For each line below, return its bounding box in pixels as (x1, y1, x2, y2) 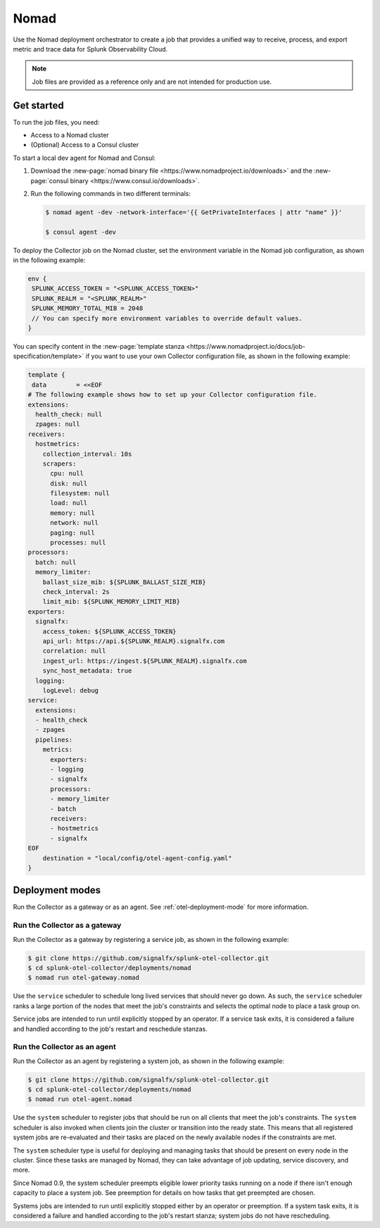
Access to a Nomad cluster (30, 131, 109, 139)
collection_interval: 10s (42, 449, 132, 458)
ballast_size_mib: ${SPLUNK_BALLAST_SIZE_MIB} (42, 578, 207, 586)
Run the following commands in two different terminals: (30, 189, 191, 197)
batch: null (35, 558, 77, 566)
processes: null (50, 539, 106, 547)
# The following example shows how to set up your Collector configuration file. (27, 391, 318, 399)
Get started (13, 99, 64, 111)
